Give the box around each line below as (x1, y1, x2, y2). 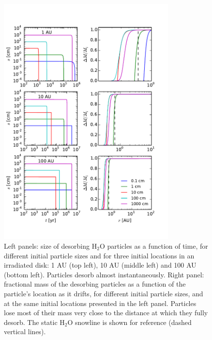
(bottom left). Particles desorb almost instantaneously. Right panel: (4, 269, 204, 279)
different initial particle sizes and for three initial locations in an (4, 250, 195, 260)
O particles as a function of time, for (99, 241, 208, 251)
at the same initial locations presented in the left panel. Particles (4, 298, 197, 308)
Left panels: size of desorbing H (4, 241, 97, 251)
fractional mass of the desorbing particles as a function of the (4, 279, 186, 289)
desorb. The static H (4, 317, 65, 327)
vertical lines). (4, 326, 46, 337)
